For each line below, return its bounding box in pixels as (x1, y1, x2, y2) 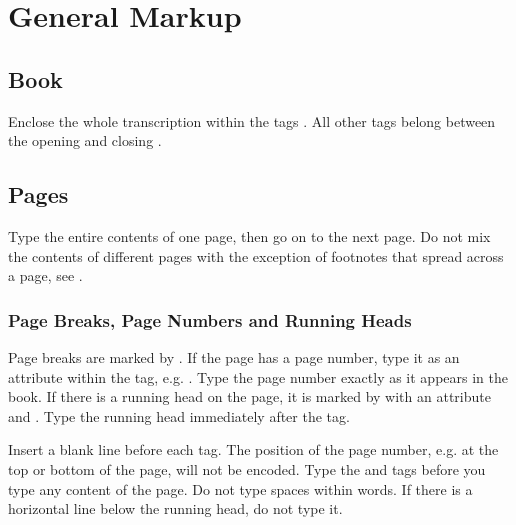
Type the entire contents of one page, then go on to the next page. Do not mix (8, 225, 491, 246)
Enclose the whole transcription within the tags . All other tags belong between (8, 110, 496, 131)
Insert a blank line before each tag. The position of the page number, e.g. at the (8, 439, 499, 460)
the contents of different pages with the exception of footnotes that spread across (8, 245, 504, 266)
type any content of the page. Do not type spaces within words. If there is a (8, 478, 473, 499)
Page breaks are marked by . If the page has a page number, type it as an (8, 346, 460, 367)
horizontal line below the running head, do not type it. (8, 498, 343, 519)
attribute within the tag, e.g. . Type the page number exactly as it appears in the (8, 366, 508, 387)
